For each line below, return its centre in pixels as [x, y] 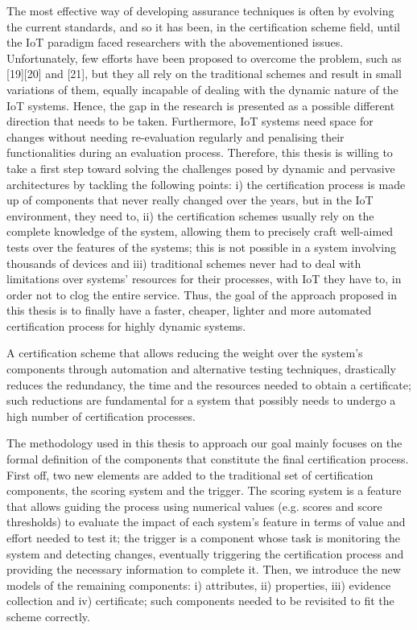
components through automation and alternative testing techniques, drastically [201, 369]
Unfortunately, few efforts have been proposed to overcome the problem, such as [204, 58]
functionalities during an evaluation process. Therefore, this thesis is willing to [200, 152]
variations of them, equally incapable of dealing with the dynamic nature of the [202, 89]
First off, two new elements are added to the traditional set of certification [190, 474]
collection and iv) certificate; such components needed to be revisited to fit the [200, 601]
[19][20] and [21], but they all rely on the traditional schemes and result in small [204, 74]
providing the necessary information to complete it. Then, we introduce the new [204, 569]
